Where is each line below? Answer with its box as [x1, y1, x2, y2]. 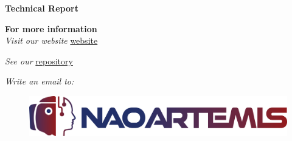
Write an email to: [5, 75, 74, 88]
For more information [5, 22, 97, 35]
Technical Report [5, 2, 78, 14]
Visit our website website [5, 34, 98, 47]
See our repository [5, 54, 73, 67]
